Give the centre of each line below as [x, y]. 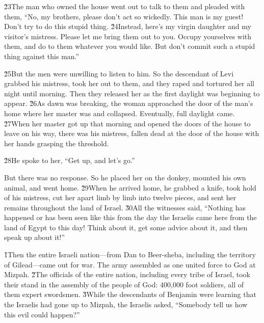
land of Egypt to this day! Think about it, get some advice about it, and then [126, 227]
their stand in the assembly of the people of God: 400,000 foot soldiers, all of [124, 284]
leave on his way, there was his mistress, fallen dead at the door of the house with [132, 133]
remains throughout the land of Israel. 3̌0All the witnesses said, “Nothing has [125, 207]
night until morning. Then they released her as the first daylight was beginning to [132, 93]
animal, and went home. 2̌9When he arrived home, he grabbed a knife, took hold [130, 187]
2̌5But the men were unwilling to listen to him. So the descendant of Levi [119, 73]
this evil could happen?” [42, 314]
